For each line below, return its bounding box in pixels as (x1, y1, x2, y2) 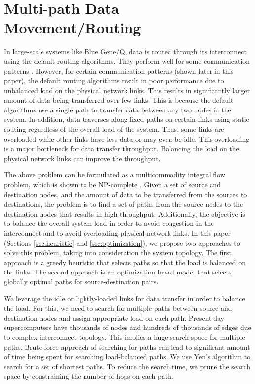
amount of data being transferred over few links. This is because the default (4, 95, 234, 105)
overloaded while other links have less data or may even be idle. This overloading (4, 133, 250, 144)
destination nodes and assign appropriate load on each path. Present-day (4, 312, 225, 323)
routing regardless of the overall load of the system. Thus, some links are (4, 124, 224, 134)
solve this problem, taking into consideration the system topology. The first (4, 247, 232, 258)
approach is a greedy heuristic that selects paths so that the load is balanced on (4, 257, 246, 267)
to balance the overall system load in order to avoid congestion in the (4, 218, 214, 228)
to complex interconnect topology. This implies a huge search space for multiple (4, 331, 245, 342)
